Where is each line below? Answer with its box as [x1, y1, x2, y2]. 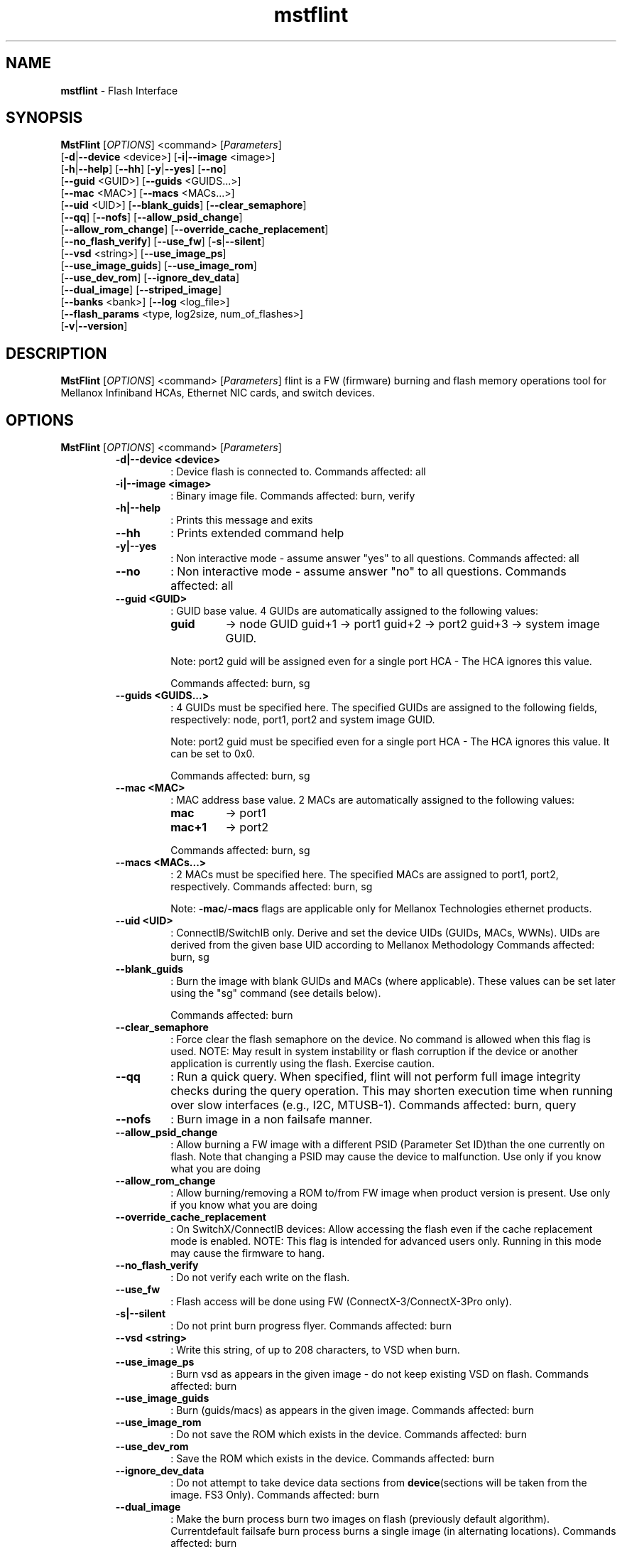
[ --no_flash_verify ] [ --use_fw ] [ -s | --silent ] [60, 235, 265, 248]
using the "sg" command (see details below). [170, 987, 381, 1000]
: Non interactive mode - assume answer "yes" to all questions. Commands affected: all [170, 552, 579, 565]
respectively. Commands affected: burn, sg [170, 880, 373, 893]
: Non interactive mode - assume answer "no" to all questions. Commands [170, 564, 567, 579]
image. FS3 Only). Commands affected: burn [170, 1489, 380, 1501]
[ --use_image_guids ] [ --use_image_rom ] [60, 259, 257, 272]
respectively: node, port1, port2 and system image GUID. [170, 713, 435, 726]
